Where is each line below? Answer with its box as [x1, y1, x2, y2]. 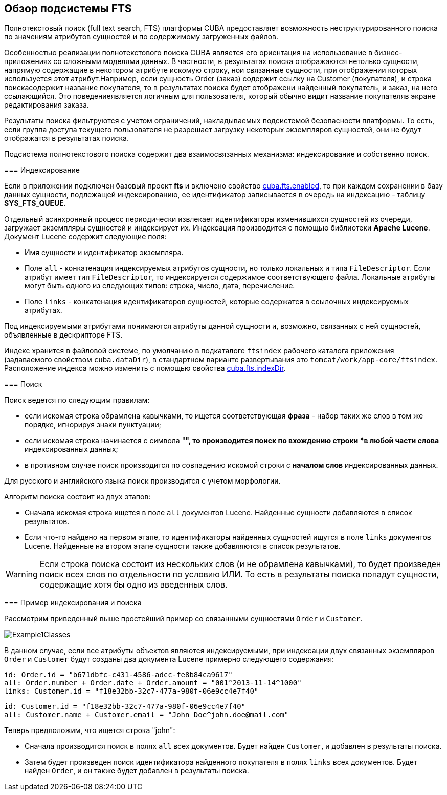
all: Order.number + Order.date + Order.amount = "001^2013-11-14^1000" [4, 679, 302, 687]
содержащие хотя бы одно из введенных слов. [39, 579, 228, 590]
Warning [6, 569, 38, 580]
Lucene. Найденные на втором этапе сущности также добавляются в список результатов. [25, 541, 341, 551]
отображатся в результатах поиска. [4, 134, 129, 143]
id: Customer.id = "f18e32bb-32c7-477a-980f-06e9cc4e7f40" [4, 702, 246, 711]
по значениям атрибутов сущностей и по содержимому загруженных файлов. [4, 32, 279, 41]
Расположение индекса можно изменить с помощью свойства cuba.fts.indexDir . [4, 364, 286, 373]
